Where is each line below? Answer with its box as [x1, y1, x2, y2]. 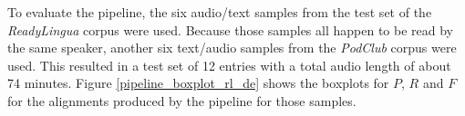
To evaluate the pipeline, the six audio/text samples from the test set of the [7, 3, 432, 21]
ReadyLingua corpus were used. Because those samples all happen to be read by [7, 20, 453, 39]
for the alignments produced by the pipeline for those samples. [7, 91, 356, 110]
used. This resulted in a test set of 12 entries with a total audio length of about [7, 55, 451, 74]
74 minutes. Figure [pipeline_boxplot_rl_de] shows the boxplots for [7, 73, 389, 92]
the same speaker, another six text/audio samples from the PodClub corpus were [7, 38, 457, 57]
